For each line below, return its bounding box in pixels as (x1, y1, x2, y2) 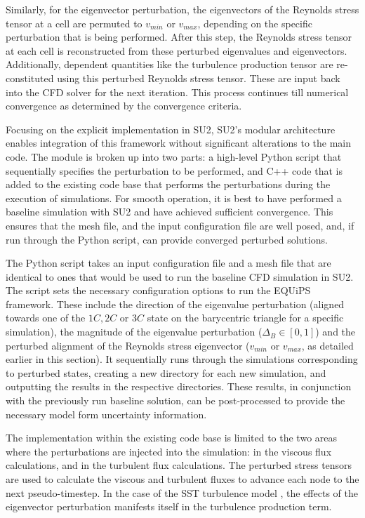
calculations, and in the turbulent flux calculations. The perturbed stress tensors (6, 458, 352, 472)
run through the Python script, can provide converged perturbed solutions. (6, 232, 328, 246)
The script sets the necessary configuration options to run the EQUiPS (6, 283, 311, 298)
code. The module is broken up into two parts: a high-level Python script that (6, 149, 342, 164)
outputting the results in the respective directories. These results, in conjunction (6, 379, 352, 394)
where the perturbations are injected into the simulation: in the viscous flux (6, 444, 332, 458)
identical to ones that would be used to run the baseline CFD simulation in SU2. (6, 269, 354, 284)
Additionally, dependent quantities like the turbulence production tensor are (6, 57, 333, 72)
